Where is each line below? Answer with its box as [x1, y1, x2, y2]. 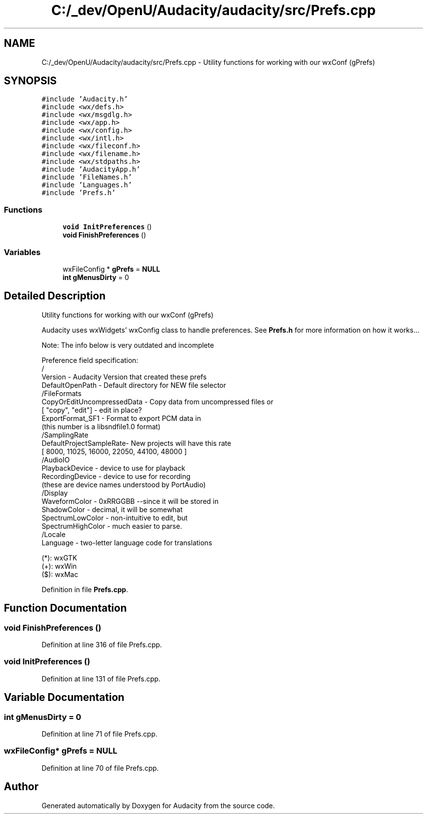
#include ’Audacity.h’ [41, 95, 128, 103]
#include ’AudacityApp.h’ [41, 165, 140, 174]
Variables [4, 247, 41, 257]
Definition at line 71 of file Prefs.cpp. [41, 729, 157, 738]
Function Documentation [4, 602, 127, 615]
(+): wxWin [41, 561, 77, 570]
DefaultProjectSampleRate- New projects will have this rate [41, 439, 232, 447]
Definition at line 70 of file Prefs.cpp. [41, 763, 159, 772]
